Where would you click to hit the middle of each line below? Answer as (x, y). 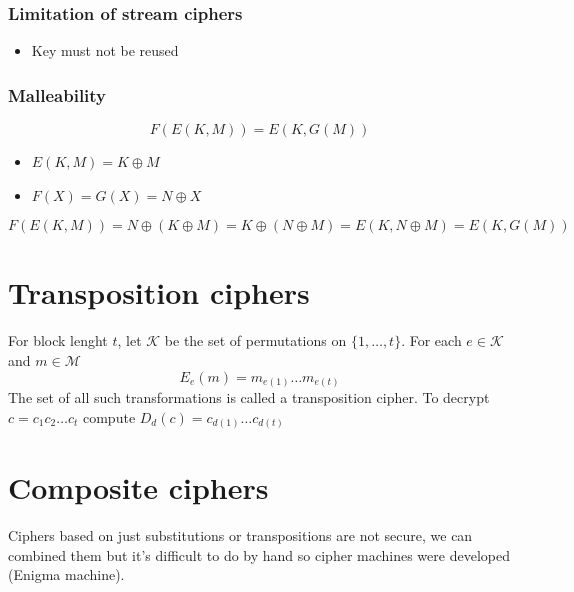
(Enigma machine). (66, 574)
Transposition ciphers (159, 292)
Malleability (57, 94)
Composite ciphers (138, 487)
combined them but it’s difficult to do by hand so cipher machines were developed (259, 554)
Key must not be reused (105, 50)
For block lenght (58, 340)
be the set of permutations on (255, 340)
